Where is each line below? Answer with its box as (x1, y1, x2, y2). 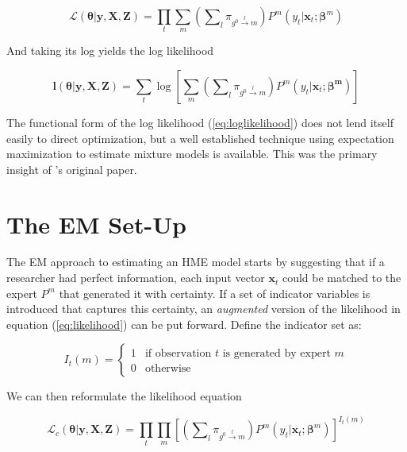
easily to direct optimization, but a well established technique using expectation (6, 129, 394, 146)
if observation (144, 348, 212, 360)
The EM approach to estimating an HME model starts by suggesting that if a (6, 253, 385, 270)
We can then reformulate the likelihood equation (6, 388, 242, 404)
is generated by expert (222, 348, 331, 360)
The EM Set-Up (6, 207, 186, 240)
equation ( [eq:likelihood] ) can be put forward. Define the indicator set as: (6, 315, 362, 332)
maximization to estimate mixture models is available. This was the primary (6, 145, 378, 162)
